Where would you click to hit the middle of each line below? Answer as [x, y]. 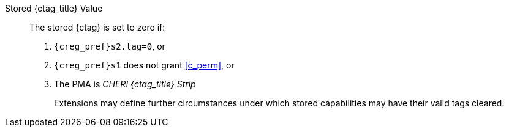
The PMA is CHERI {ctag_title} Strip [125, 84]
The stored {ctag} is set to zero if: [97, 27]
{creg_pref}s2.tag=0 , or [110, 46]
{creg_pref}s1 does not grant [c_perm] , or [144, 65]
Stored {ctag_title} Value [54, 8]
